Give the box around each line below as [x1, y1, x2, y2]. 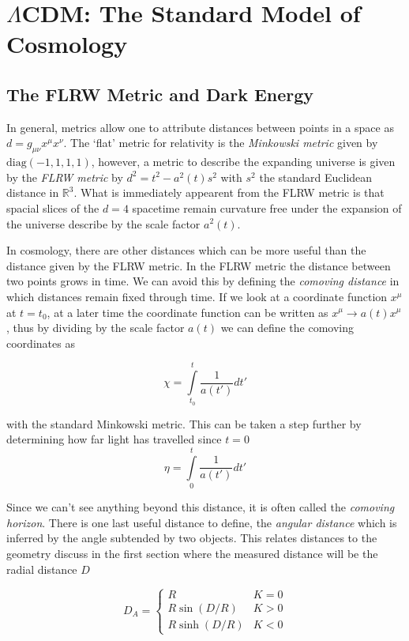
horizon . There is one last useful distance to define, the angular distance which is [6, 514, 397, 530]
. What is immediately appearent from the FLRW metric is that [73, 184, 385, 201]
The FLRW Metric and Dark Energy [6, 81, 314, 106]
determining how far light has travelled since [6, 431, 222, 447]
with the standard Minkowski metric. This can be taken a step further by [6, 415, 362, 432]
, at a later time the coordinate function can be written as [47, 304, 328, 320]
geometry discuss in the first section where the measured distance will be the [6, 545, 378, 561]
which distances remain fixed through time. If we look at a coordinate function [6, 288, 388, 304]
